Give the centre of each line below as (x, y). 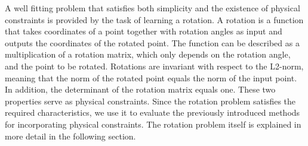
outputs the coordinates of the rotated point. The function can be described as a (152, 42)
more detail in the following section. (70, 136)
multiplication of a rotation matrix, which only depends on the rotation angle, (148, 54)
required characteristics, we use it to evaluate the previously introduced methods (153, 112)
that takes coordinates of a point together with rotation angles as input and (144, 31)
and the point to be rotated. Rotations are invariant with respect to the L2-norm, (154, 66)
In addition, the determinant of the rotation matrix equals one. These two (140, 89)
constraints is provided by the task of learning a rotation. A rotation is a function (154, 19)
